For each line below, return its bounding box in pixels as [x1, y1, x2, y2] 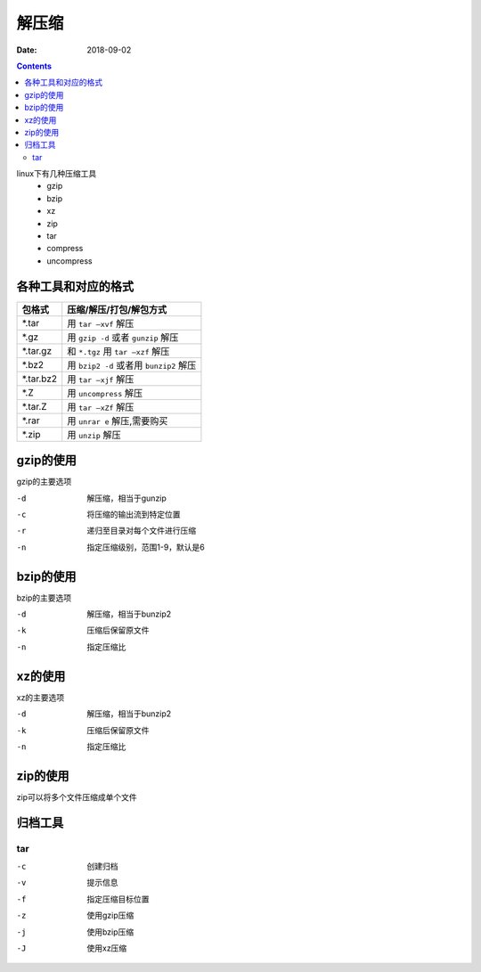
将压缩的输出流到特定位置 [86, 509, 181, 519]
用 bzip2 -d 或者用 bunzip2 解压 [67, 359, 197, 372]
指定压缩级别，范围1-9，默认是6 [86, 542, 205, 552]
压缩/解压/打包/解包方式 [67, 303, 167, 315]
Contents [16, 61, 53, 71]
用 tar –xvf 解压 [67, 317, 135, 330]
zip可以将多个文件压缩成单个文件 [16, 791, 137, 802]
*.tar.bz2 [21, 372, 58, 385]
